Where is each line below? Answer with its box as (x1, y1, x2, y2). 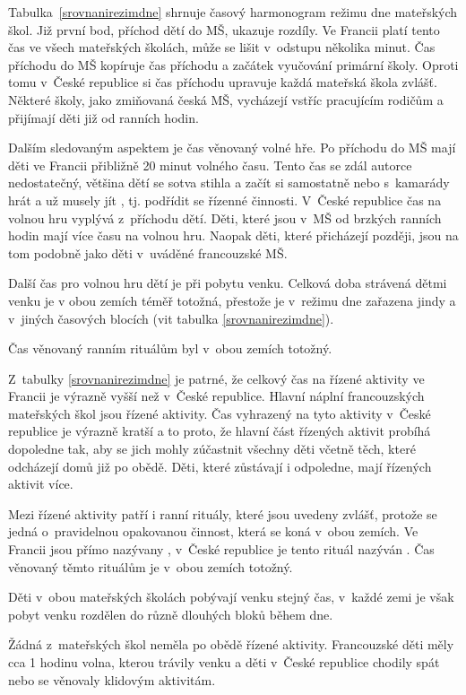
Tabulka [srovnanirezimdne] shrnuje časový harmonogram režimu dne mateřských (8, 3, 458, 21)
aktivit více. (8, 474, 73, 493)
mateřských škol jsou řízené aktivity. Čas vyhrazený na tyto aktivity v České (8, 404, 431, 422)
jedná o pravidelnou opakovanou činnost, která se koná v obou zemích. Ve (8, 522, 419, 541)
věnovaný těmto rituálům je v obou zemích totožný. (8, 557, 293, 576)
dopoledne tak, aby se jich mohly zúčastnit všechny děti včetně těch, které (8, 439, 416, 458)
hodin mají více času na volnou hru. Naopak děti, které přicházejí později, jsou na (8, 226, 459, 245)
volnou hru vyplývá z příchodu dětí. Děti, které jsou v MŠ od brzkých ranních (8, 208, 442, 227)
